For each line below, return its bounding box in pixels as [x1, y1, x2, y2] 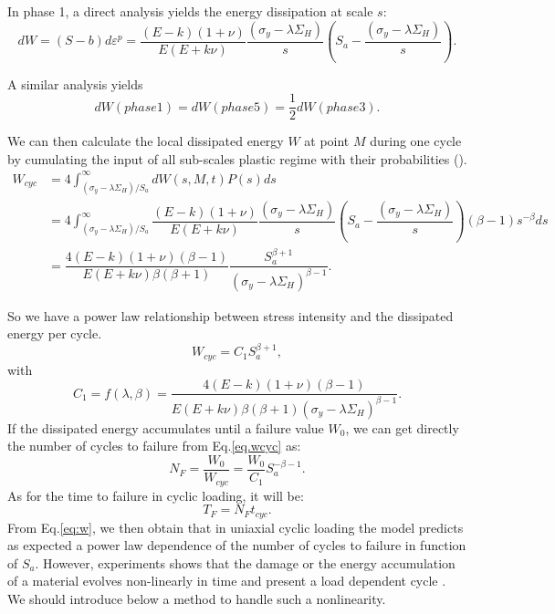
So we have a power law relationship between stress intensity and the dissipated [7, 306, 454, 325]
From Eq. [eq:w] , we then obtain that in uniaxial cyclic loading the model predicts [7, 517, 464, 536]
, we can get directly [345, 418, 459, 437]
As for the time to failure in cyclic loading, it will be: [7, 485, 304, 505]
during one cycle [370, 131, 462, 151]
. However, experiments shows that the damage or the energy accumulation [35, 553, 456, 572]
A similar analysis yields [7, 74, 143, 93]
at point [304, 131, 350, 151]
